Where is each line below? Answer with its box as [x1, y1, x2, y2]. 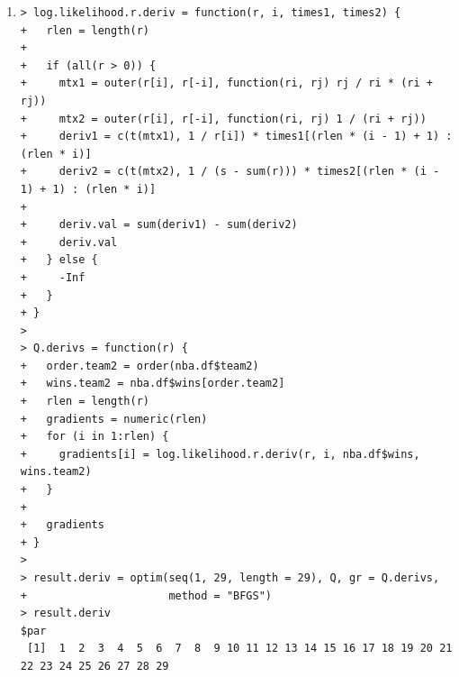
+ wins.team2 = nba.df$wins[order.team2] [20, 377, 285, 390]
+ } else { [20, 253, 98, 267]
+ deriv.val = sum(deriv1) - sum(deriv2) [20, 218, 298, 232]
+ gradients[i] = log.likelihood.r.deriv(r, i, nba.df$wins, [20, 447, 420, 461]
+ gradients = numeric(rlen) [20, 412, 208, 425]
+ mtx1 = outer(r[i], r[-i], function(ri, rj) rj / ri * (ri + [20, 77, 433, 90]
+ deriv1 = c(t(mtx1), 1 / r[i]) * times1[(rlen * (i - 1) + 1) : [20, 130, 453, 143]
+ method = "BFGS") [20, 589, 272, 602]
